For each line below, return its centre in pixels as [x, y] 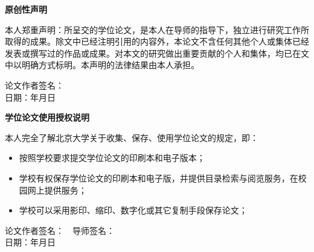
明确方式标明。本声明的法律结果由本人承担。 [110, 65]
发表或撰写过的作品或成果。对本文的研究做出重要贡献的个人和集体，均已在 [153, 53]
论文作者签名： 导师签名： [60, 230]
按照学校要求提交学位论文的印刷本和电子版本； [112, 158]
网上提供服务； [57, 190]
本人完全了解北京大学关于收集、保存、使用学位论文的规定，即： [132, 137]
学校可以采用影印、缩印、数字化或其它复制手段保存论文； [133, 210]
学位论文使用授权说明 [47, 117]
